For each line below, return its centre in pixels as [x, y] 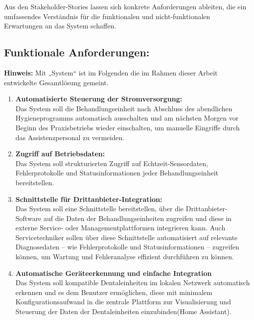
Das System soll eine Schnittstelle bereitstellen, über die [100, 209]
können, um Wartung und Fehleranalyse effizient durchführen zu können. [125, 257]
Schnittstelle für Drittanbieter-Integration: [89, 199]
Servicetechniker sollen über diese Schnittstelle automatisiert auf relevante [127, 237]
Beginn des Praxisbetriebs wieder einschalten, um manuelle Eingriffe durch [127, 127]
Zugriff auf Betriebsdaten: [60, 154]
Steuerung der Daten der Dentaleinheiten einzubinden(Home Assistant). [123, 311]
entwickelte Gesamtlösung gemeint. [56, 82]
